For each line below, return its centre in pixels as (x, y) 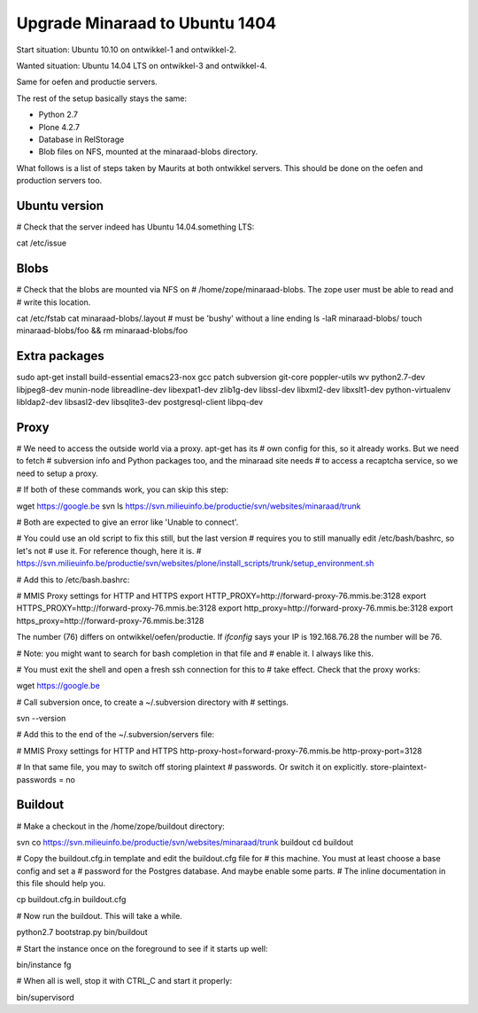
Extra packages (61, 356)
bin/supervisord (45, 997)
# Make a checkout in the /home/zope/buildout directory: (120, 826)
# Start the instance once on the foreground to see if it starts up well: (142, 948)
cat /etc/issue (41, 243)
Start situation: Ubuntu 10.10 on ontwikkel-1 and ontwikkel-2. (127, 50)
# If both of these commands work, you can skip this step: (123, 490)
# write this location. (54, 302)
